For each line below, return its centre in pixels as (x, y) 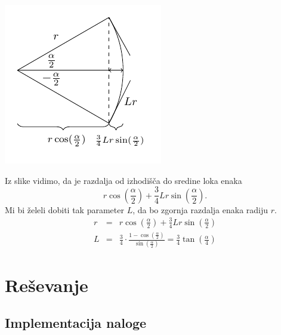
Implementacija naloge (76, 323)
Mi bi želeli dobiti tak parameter (64, 209)
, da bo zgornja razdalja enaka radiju (200, 209)
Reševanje (47, 285)
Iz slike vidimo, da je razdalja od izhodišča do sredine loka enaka (123, 180)
